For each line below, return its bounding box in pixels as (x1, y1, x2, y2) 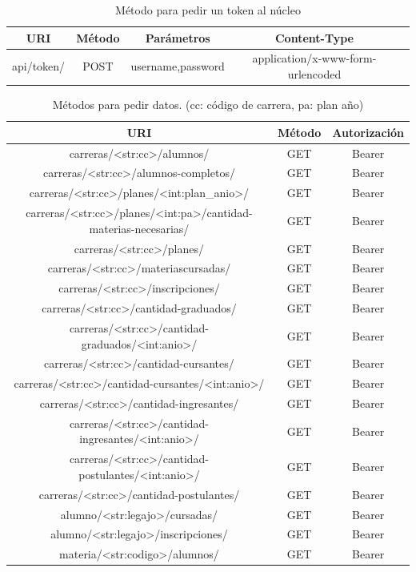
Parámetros (145, 29, 210, 46)
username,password (130, 58, 225, 75)
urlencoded (287, 66, 342, 83)
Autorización (332, 123, 404, 140)
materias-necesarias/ (89, 220, 190, 236)
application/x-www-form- (252, 50, 377, 66)
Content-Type (274, 29, 354, 46)
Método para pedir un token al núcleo (115, 2, 301, 18)
